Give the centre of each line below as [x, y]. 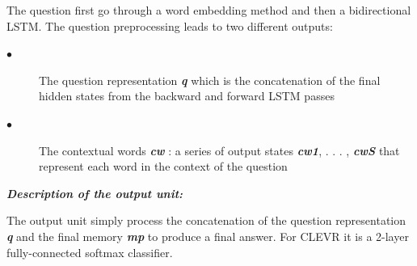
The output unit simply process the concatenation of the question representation [206, 220]
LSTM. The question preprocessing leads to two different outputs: [170, 25]
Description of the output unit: [95, 193]
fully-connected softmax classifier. [90, 252]
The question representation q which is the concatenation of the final [210, 80]
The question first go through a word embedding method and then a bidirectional [209, 10]
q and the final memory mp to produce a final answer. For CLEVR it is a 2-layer [208, 236]
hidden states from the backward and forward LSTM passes [187, 96]
